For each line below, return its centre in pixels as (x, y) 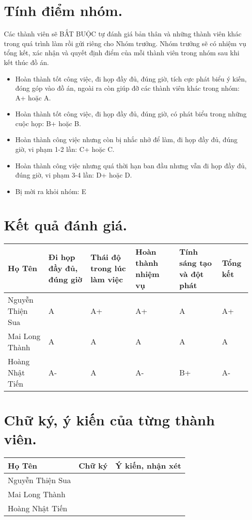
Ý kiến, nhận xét (148, 465)
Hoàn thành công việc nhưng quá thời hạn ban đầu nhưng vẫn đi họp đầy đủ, (131, 165)
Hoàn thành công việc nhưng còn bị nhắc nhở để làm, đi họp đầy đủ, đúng (126, 139)
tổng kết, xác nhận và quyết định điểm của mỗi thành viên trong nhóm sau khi (122, 53)
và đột (191, 274)
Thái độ (106, 257)
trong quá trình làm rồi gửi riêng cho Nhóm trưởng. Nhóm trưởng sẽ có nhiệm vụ (125, 43)
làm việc (107, 279)
